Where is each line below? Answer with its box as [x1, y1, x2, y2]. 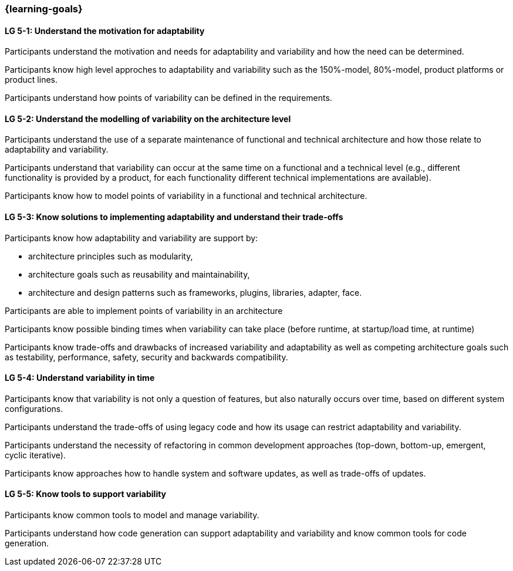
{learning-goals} [5, 3, 83, 15]
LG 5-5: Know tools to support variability [5, 489, 167, 499]
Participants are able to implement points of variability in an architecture [5, 305, 283, 316]
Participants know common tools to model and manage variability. [5, 510, 259, 521]
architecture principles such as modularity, [28, 251, 193, 261]
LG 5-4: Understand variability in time [5, 373, 155, 383]
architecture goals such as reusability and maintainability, [28, 269, 250, 279]
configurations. [5, 403, 63, 414]
